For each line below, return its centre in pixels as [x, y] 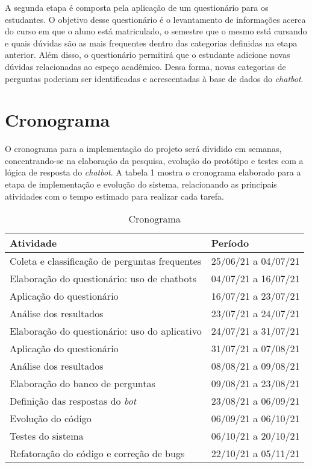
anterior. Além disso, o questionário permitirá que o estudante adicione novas [148, 55]
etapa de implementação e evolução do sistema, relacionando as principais [141, 184]
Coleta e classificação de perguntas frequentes [106, 261]
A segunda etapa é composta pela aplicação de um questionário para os [137, 7]
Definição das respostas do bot [73, 401]
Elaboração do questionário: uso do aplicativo [106, 331]
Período [230, 243]
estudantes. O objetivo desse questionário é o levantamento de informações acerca [155, 19]
